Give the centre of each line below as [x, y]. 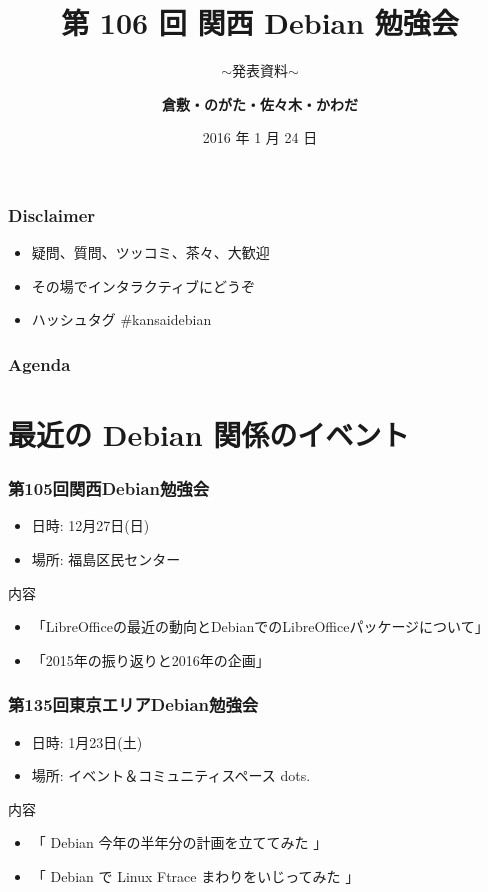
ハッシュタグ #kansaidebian [121, 319]
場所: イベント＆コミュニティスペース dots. [171, 775]
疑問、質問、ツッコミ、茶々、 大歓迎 [150, 252]
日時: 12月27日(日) [90, 525]
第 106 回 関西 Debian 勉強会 [260, 22]
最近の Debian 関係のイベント [209, 434]
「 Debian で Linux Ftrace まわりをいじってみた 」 [195, 875]
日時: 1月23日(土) [87, 741]
